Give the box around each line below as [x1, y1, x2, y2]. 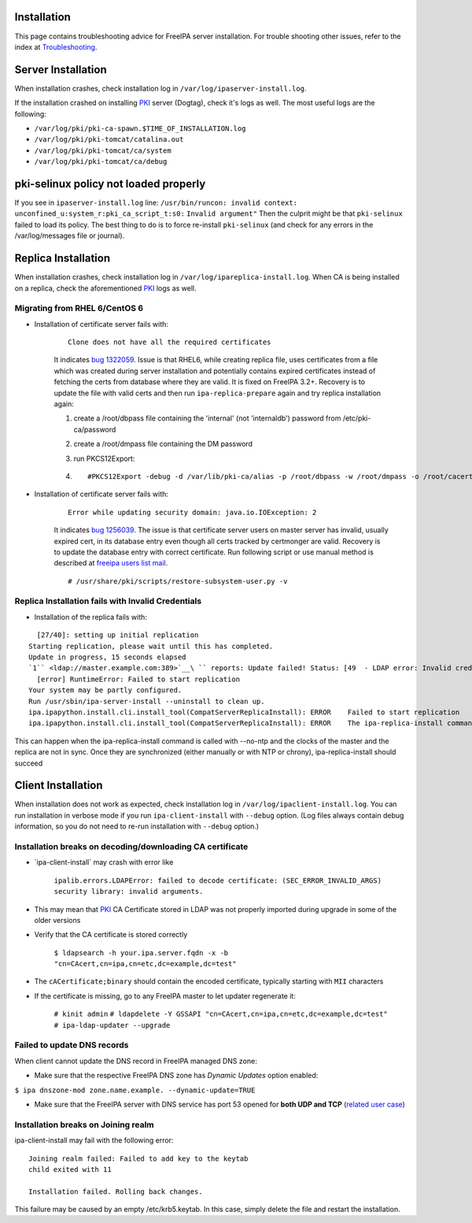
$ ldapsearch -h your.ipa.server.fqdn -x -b [53, 948, 229, 957]
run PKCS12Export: [73, 454, 135, 463]
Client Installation [14, 779, 103, 792]
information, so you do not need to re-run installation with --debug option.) [14, 821, 260, 831]
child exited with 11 [28, 1165, 112, 1173]
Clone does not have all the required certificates [68, 338, 271, 347]
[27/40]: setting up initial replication [36, 631, 199, 639]
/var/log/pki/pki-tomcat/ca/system [34, 146, 172, 155]
